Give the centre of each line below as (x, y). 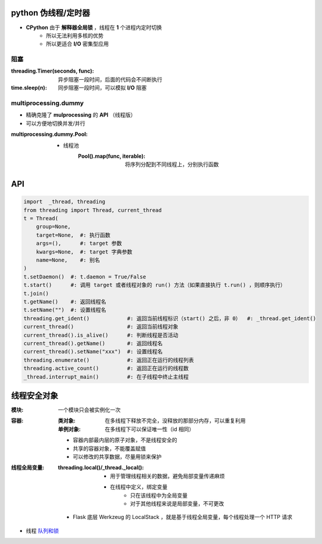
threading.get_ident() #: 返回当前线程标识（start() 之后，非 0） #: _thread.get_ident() (170, 318)
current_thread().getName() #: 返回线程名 (93, 343)
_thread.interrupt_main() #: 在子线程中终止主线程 (106, 377)
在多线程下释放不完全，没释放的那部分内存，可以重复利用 (175, 421)
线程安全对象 (35, 396)
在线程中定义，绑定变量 (139, 487)
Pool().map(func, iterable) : (112, 156)
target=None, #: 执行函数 (73, 235)
